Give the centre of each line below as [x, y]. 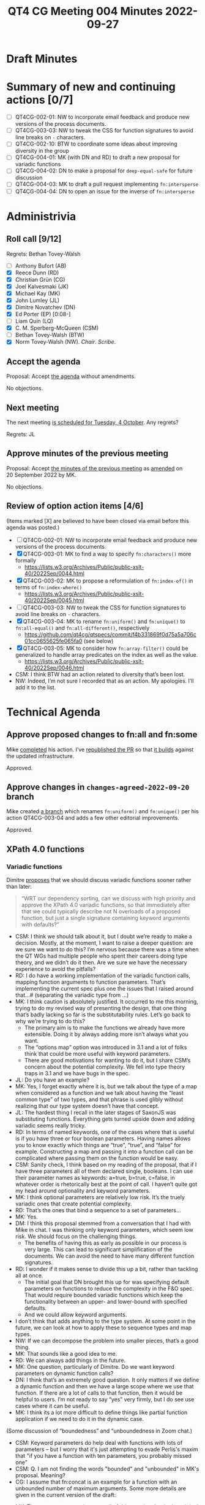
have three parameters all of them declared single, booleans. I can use [104, 1171]
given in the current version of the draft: [65, 1495]
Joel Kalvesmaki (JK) [42, 286]
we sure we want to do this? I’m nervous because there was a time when [107, 950]
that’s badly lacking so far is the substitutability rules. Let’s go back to [103, 1015]
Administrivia [41, 216]
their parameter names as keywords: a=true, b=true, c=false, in [95, 1178]
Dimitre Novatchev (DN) [45, 307]
